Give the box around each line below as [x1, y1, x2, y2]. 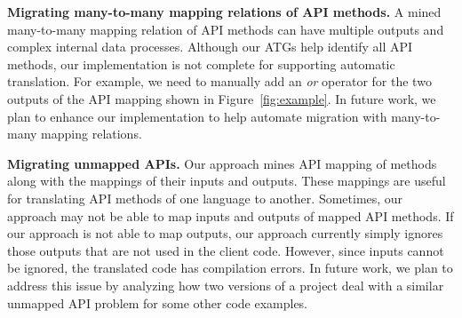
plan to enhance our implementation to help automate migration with [7, 107, 387, 125]
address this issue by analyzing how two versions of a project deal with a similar [7, 275, 444, 294]
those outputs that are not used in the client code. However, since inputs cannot [7, 241, 444, 259]
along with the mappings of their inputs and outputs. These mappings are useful [7, 171, 446, 190]
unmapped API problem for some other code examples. [7, 293, 308, 312]
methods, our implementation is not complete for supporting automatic [7, 54, 395, 73]
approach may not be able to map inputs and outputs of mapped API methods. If [7, 206, 454, 225]
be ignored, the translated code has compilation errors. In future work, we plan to [7, 258, 453, 277]
